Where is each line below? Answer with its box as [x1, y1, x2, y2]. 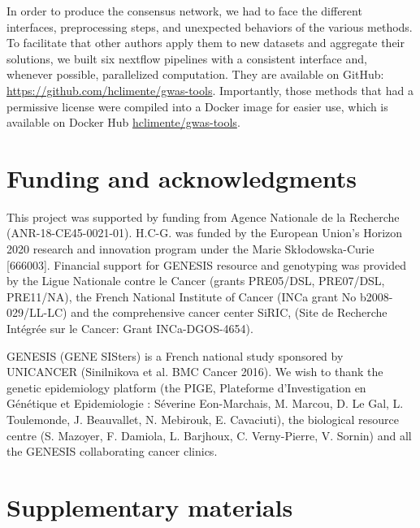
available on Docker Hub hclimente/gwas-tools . [6, 114, 240, 131]
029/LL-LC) [6, 304, 67, 321]
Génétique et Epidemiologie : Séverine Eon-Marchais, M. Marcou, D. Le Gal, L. [6, 395, 404, 412]
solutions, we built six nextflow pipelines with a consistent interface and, [6, 50, 367, 67]
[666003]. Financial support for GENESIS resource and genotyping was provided [6, 256, 406, 273]
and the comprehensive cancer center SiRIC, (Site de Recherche [71, 304, 388, 321]
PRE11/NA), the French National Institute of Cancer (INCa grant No [6, 288, 357, 305]
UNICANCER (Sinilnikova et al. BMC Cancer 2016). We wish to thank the [6, 363, 383, 380]
